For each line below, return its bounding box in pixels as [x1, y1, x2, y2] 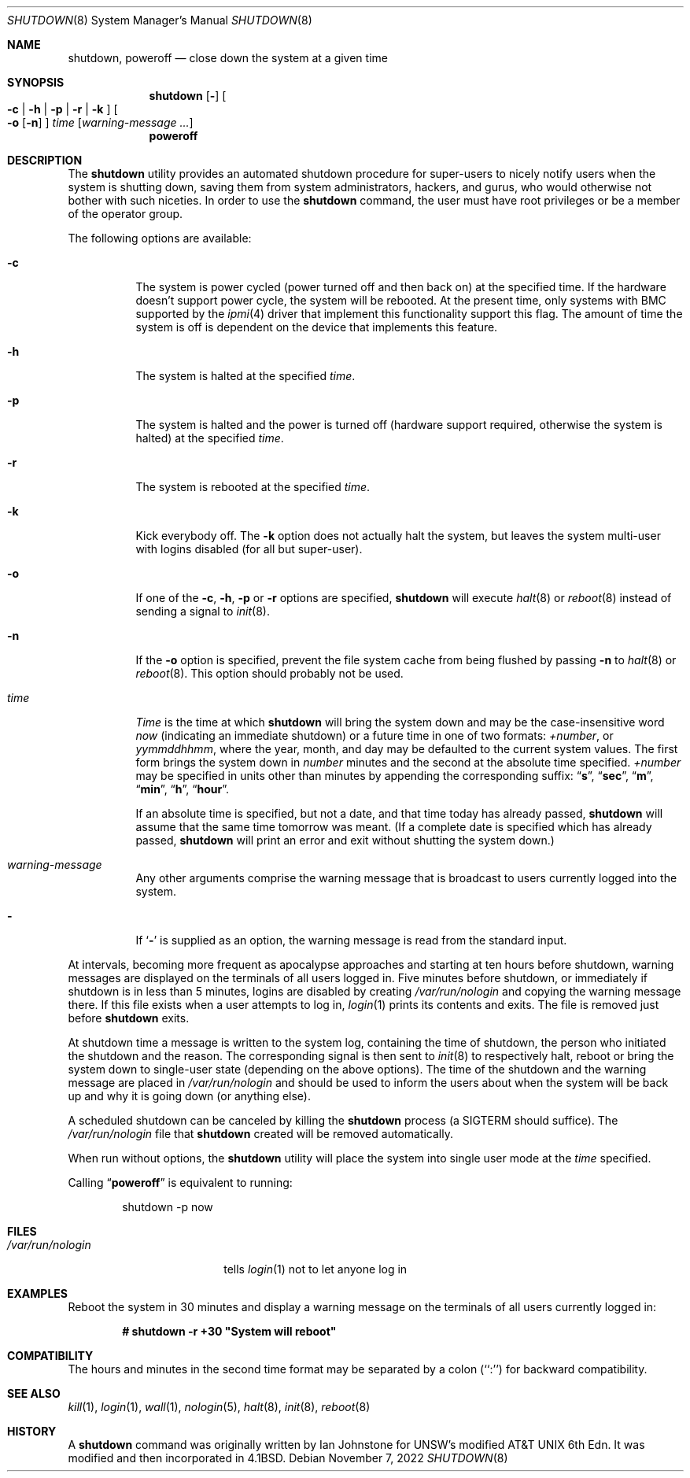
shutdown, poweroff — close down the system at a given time [68, 51, 388, 65]
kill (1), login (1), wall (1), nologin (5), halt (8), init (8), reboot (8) [68, 1400, 371, 1413]
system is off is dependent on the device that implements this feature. [135, 320, 498, 334]
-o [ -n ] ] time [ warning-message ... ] [7, 116, 194, 129]
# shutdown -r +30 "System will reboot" [122, 1325, 337, 1338]
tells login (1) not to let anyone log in [223, 1262, 408, 1276]
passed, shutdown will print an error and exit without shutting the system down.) [135, 833, 555, 847]
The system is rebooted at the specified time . [135, 480, 371, 493]
